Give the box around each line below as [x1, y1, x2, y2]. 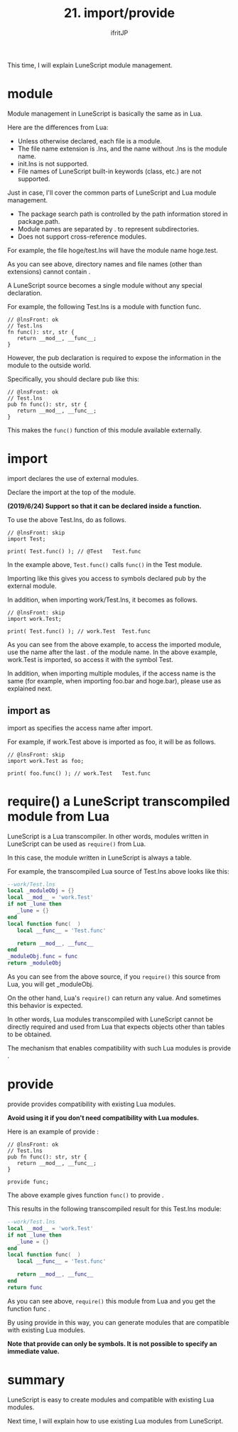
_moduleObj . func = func [7, 953, 78, 960]
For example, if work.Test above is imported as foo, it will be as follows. [7, 737, 217, 746]
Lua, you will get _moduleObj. [7, 980, 94, 989]
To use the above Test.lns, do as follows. [7, 515, 126, 524]
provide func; [7, 1178, 50, 1186]
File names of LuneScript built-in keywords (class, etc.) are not [17, 167, 202, 175]
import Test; [7, 535, 46, 543]
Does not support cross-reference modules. [17, 232, 147, 241]
